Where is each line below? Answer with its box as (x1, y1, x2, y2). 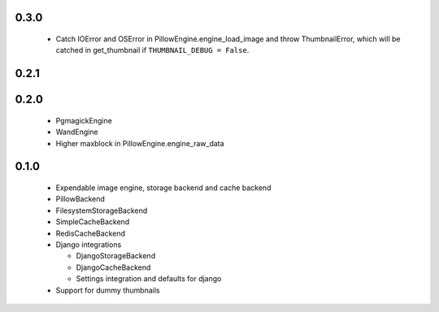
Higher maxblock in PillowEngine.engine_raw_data (55, 138, 224, 148)
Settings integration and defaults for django (76, 274, 222, 284)
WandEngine (55, 127, 98, 137)
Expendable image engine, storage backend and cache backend (55, 183, 272, 193)
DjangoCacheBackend (76, 262, 151, 272)
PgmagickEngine (55, 115, 113, 125)
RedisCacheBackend (55, 228, 126, 238)
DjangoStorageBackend (76, 251, 156, 261)
